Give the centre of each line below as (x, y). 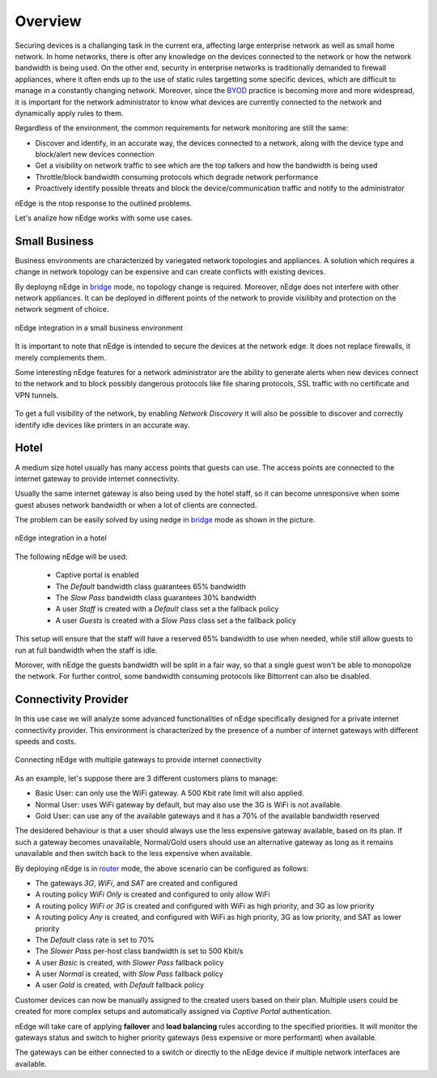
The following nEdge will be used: (71, 556)
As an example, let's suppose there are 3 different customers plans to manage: (146, 778)
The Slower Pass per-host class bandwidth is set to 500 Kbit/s (139, 951)
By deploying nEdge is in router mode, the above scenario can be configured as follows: (162, 868)
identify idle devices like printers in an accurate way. (102, 424)
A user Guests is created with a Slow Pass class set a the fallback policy (176, 620)
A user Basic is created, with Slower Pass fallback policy (129, 962)
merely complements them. (61, 357)
